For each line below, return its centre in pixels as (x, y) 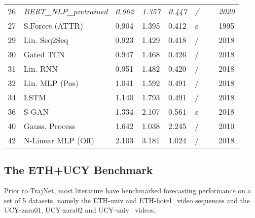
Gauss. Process (50, 126)
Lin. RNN (41, 68)
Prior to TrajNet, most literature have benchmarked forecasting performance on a (127, 191)
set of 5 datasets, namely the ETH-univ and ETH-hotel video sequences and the (127, 200)
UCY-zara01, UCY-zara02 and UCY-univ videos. (80, 210)
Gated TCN (44, 54)
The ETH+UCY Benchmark (78, 170)
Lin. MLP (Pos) (51, 83)
